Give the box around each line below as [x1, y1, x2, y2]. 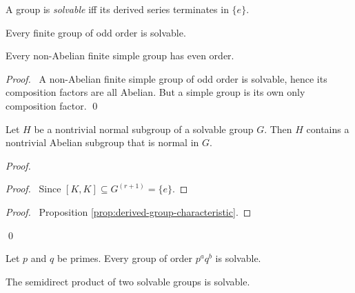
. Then [264, 121, 292, 136]
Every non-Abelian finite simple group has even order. [6, 48, 234, 63]
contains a [306, 121, 349, 136]
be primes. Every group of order [57, 251, 193, 265]
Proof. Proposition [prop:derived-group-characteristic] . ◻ [6, 204, 252, 219]
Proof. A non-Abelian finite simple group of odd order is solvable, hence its [6, 71, 327, 85]
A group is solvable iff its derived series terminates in [6, 2, 229, 16]
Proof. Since [6, 181, 61, 196]
